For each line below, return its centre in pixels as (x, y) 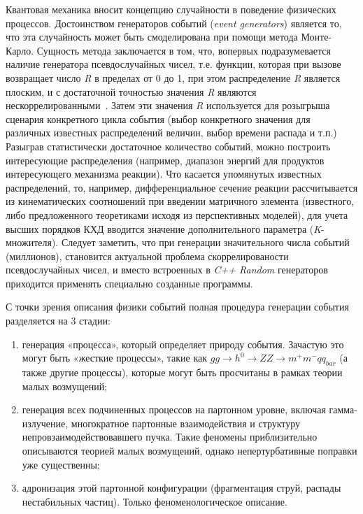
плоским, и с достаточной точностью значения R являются (131, 91)
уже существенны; (61, 464)
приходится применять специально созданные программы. (129, 283)
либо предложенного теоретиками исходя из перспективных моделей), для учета (177, 214)
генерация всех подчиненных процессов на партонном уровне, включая (174, 409)
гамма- (343, 409)
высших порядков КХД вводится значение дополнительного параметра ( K (164, 228)
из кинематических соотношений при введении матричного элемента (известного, (180, 201)
